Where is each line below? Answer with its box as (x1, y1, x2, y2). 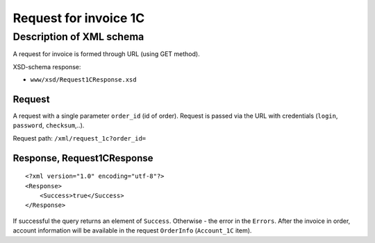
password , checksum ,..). (12, 121, 85, 129)
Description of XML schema (12, 30, 144, 43)
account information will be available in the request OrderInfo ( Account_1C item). (12, 226, 252, 235)
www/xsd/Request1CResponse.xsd (30, 76, 137, 84)
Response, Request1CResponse (12, 152, 153, 164)
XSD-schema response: (12, 62, 81, 71)
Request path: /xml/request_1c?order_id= (12, 134, 147, 142)
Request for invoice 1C (12, 10, 145, 26)
